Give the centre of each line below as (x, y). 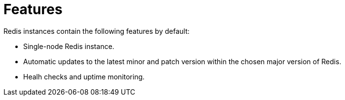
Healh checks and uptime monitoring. (84, 76)
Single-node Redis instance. (69, 46)
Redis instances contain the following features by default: (97, 31)
